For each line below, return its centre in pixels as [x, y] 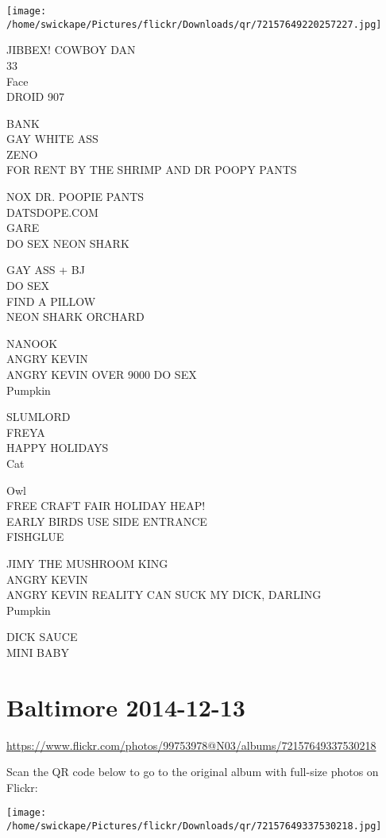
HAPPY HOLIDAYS [58, 448]
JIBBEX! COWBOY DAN [71, 50]
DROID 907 [35, 97]
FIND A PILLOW [51, 301]
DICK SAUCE [42, 637]
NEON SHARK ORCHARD [75, 317]
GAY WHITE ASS [52, 139]
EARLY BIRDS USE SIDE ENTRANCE [107, 521]
